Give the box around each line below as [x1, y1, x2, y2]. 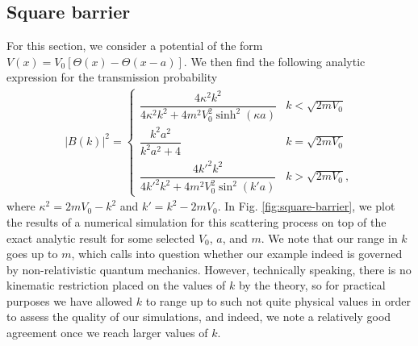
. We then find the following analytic [183, 52, 366, 69]
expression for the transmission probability [6, 69, 218, 85]
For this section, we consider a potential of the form [6, 37, 263, 54]
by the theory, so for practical [238, 277, 386, 294]
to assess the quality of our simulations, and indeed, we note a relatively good [6, 308, 391, 325]
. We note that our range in [261, 229, 398, 246]
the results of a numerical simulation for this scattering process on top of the [6, 213, 387, 230]
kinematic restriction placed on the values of [6, 277, 226, 294]
